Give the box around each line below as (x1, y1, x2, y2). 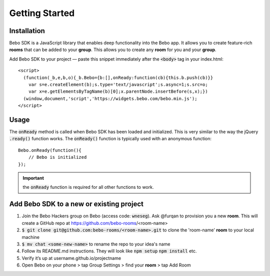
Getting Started (9, 8, 75, 19)
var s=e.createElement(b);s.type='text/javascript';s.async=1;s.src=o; (28, 82, 208, 88)
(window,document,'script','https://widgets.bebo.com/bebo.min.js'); (23, 96, 197, 101)
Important (22, 175, 44, 181)
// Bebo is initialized (28, 154, 87, 160)
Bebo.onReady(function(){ (18, 147, 82, 153)
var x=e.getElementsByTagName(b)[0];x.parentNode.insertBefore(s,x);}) (28, 89, 208, 95)
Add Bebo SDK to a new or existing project (9, 200, 143, 208)
